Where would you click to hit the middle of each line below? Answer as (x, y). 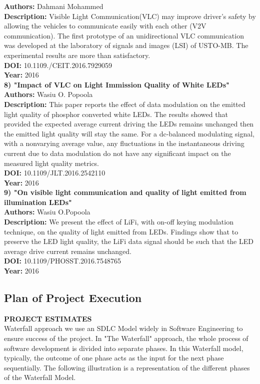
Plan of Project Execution (73, 298)
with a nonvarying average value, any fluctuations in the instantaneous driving (124, 143)
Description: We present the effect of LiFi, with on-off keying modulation (119, 222)
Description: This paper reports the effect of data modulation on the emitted (125, 104)
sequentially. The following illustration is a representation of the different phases (127, 367)
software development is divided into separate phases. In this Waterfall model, (124, 348)
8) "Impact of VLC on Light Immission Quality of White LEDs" (117, 84)
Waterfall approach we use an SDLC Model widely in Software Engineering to (123, 328)
